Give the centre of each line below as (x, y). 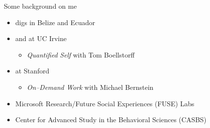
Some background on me (40, 6)
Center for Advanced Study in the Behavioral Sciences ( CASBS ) (111, 120)
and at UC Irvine (41, 38)
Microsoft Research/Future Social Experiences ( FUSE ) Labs (105, 103)
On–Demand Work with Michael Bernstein (90, 87)
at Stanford (32, 71)
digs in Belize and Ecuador (55, 22)
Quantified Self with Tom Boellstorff (81, 54)
